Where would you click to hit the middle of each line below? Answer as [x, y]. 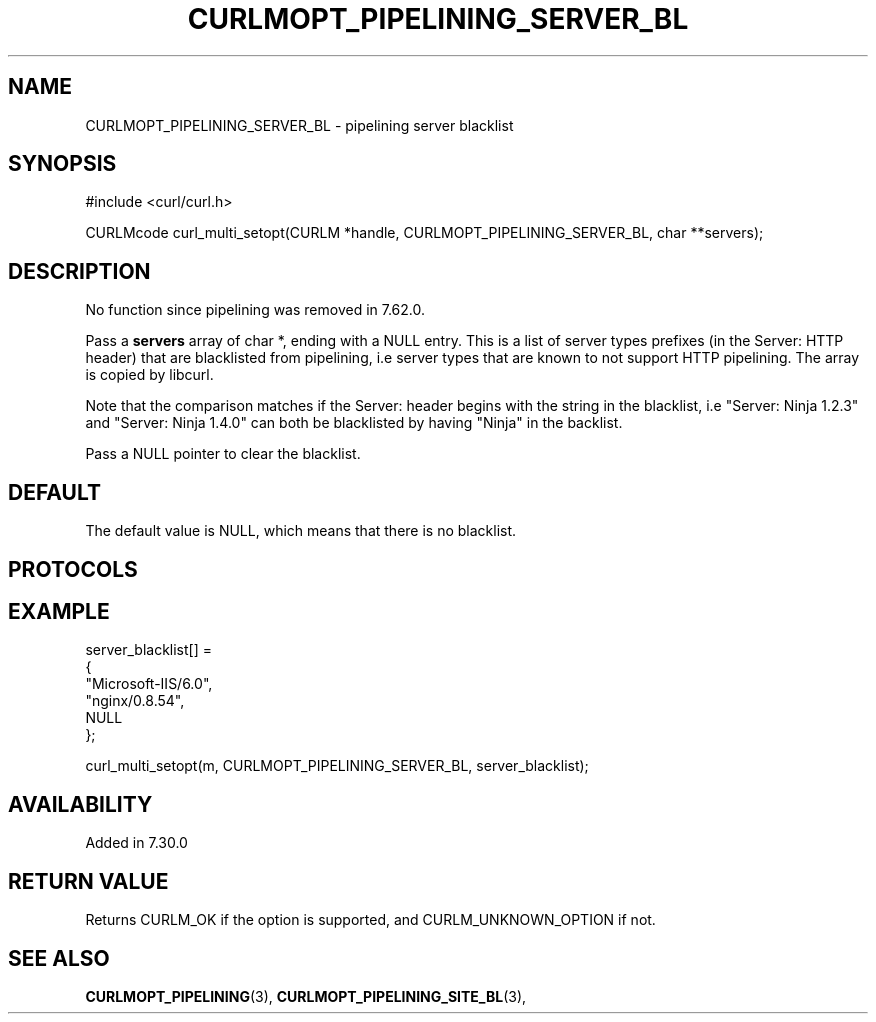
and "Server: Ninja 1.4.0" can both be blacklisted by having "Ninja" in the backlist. [354, 423]
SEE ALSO [59, 958]
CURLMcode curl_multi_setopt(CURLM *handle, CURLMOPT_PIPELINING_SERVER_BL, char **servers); [424, 233]
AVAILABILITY [80, 804]
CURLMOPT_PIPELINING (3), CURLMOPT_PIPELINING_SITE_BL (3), [306, 996]
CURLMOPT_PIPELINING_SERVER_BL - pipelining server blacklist [299, 125]
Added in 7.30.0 [136, 843]
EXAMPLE [59, 611]
